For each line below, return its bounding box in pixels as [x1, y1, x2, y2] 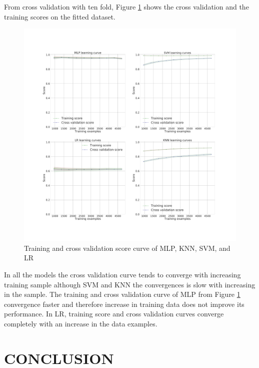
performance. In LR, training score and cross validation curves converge [4, 308, 224, 319]
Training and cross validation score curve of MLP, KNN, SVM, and [24, 242, 230, 253]
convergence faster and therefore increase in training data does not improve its [4, 298, 244, 309]
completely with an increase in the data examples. [4, 318, 157, 328]
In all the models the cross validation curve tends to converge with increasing [4, 269, 241, 279]
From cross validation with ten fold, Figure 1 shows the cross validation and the [4, 2, 249, 12]
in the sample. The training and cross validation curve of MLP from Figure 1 [4, 289, 240, 299]
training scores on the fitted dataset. [4, 11, 115, 22]
